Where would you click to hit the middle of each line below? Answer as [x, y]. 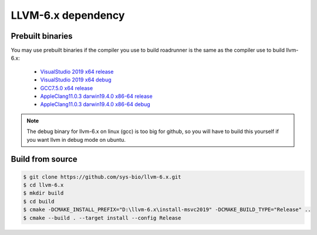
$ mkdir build [43, 193]
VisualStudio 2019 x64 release [77, 71]
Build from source [44, 159]
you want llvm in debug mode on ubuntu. [76, 139]
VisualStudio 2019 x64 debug [76, 80]
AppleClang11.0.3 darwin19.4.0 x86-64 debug [95, 104]
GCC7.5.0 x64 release [67, 88]
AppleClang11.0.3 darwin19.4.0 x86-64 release [96, 96]
